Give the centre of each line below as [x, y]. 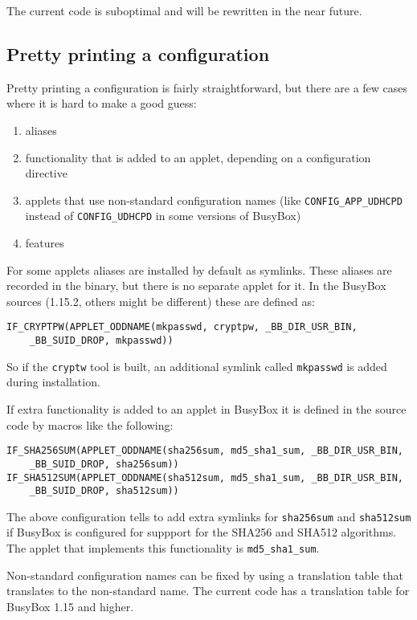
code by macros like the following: [90, 424]
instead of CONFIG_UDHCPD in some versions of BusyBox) [163, 216]
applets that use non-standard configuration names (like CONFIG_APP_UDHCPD [214, 200]
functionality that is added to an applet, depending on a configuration [198, 157]
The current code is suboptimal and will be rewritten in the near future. [184, 10]
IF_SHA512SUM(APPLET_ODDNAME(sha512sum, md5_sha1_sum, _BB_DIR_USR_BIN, [205, 477]
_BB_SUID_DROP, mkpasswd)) [101, 341]
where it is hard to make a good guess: [102, 103]
